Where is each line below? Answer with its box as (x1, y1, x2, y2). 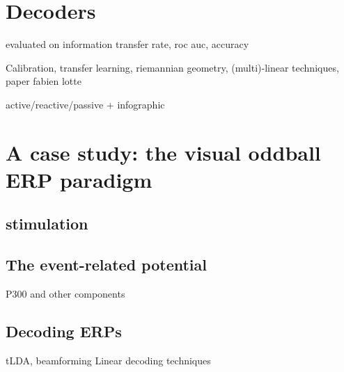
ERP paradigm (6, 165, 153, 193)
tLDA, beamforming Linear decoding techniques (6, 353, 211, 367)
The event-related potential (6, 254, 207, 275)
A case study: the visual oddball (6, 138, 321, 166)
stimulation (6, 213, 88, 234)
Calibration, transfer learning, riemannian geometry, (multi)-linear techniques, (6, 60, 339, 74)
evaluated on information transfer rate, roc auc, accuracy (6, 37, 249, 51)
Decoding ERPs (6, 321, 122, 342)
